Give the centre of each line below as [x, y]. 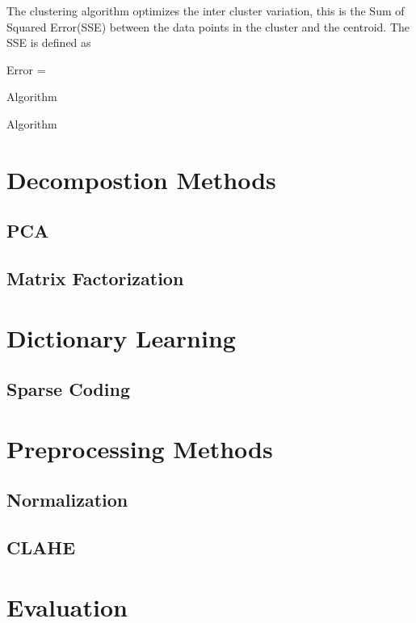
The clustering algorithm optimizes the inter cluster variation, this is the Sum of [206, 11]
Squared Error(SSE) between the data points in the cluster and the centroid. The [208, 26]
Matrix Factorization [95, 278]
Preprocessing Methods [140, 448]
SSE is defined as [49, 42]
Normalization [67, 500]
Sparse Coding [68, 389]
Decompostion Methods [141, 179]
